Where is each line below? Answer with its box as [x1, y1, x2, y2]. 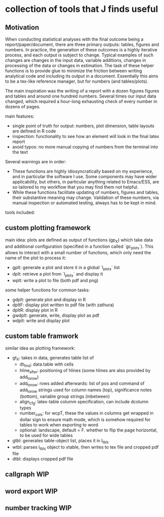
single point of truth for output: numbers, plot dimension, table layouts [12, 123, 155, 129]
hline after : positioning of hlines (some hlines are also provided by [19, 368, 151, 375]
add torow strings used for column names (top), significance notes [19, 387, 152, 394]
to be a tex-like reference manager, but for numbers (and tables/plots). [5, 78, 149, 84]
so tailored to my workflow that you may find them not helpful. [12, 184, 139, 190]
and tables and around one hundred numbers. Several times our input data [5, 93, 157, 99]
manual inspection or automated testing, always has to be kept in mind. [12, 200, 157, 206]
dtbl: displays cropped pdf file [12, 456, 73, 462]
